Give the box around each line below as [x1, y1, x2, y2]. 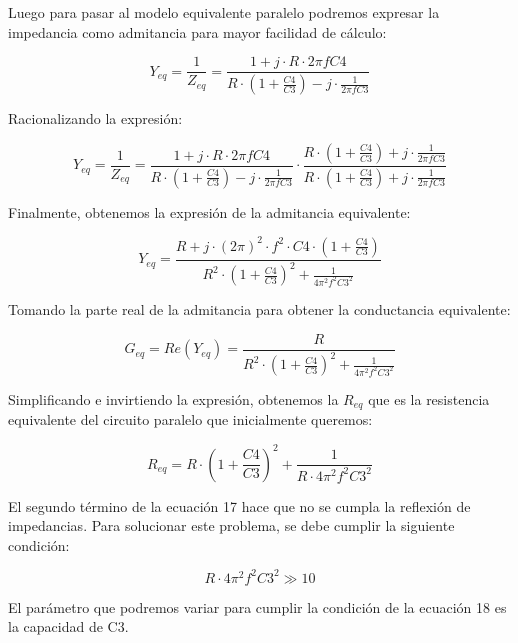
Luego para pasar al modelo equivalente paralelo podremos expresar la [8, 2, 440, 22]
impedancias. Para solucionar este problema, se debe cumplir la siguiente [8, 515, 455, 536]
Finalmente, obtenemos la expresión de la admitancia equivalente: [8, 201, 411, 222]
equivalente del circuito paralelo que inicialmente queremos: [8, 409, 373, 430]
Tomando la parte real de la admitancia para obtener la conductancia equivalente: [8, 299, 511, 320]
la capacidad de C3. [8, 616, 129, 637]
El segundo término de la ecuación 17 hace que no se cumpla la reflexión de [8, 495, 471, 516]
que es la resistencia [368, 389, 490, 410]
